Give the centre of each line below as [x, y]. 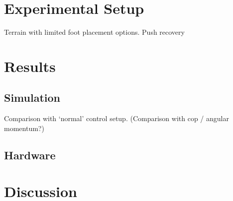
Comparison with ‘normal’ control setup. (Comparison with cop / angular [116, 118]
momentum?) [24, 128]
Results [30, 66]
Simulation [32, 98]
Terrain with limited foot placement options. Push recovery [94, 32]
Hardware [30, 155]
